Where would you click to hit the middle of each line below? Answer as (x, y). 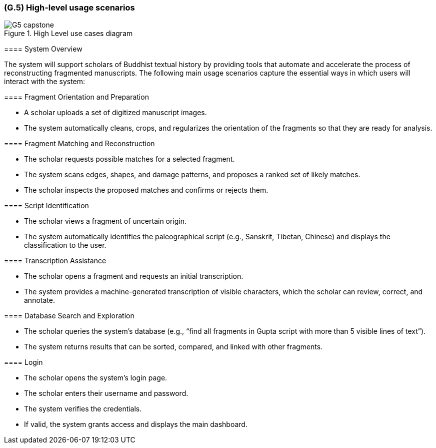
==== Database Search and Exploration (69, 316)
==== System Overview (43, 49)
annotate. (39, 300)
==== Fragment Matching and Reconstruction (79, 144)
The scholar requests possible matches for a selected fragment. (129, 159)
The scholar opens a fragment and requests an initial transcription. (134, 276)
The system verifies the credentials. (83, 409)
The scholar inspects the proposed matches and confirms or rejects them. (146, 190)
